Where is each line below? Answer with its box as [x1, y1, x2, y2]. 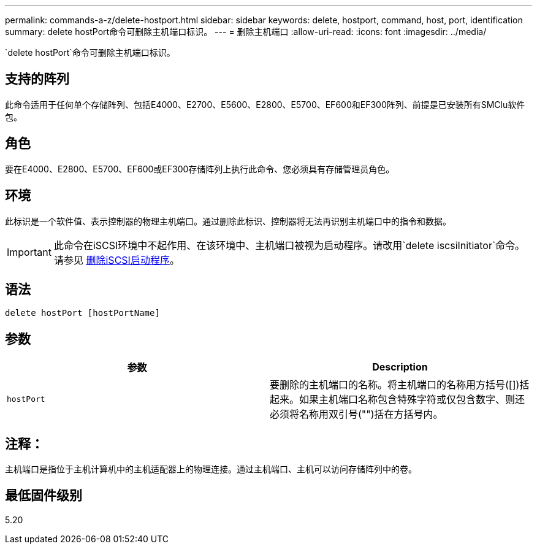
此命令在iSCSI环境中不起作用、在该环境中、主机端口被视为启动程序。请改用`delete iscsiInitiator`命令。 [53, 239, 525, 251]
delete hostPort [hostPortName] [5, 308, 160, 318]
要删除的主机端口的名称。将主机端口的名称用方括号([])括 [270, 378, 530, 391]
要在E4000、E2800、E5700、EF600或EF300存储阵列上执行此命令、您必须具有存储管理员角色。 [5, 163, 395, 174]
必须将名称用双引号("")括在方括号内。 [270, 408, 443, 421]
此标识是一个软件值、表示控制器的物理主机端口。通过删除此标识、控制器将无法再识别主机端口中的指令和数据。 [5, 215, 451, 226]
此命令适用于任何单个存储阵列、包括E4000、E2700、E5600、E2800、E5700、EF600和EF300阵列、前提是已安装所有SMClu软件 [5, 99, 525, 110]
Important [7, 245, 51, 258]
